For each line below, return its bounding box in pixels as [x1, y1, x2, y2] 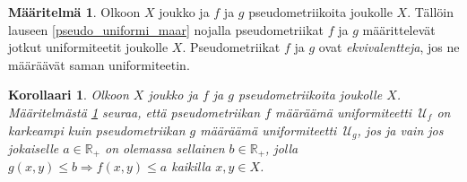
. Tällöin [407, 3, 454, 21]
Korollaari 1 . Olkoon [8, 85, 129, 104]
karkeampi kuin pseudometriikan [8, 120, 186, 139]
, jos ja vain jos [357, 120, 444, 139]
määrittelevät [362, 20, 436, 39]
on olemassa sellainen [105, 139, 225, 158]
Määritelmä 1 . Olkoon [8, 3, 141, 21]
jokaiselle [8, 139, 59, 158]
